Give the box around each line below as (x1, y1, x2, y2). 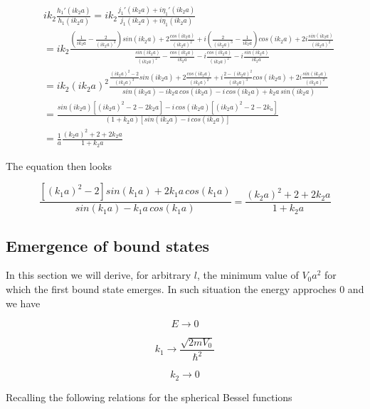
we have (6, 295, 41, 310)
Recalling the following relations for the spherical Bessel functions (6, 389, 292, 404)
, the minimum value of (196, 267, 299, 282)
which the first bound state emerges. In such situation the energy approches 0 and (6, 282, 364, 297)
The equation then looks (6, 158, 112, 173)
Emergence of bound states (6, 234, 210, 256)
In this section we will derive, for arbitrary (6, 267, 191, 282)
